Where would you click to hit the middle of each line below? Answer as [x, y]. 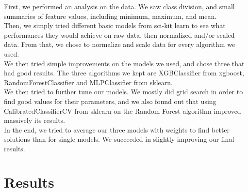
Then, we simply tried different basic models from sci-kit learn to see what [115, 25]
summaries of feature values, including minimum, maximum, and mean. [110, 16]
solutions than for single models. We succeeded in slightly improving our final [119, 139]
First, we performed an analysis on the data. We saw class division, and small [119, 6]
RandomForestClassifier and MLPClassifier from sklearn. [88, 82]
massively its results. [35, 120]
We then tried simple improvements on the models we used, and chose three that [124, 63]
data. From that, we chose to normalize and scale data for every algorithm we [120, 44]
